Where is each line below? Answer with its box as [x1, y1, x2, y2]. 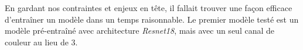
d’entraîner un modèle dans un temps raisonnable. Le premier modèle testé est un [5, 13, 299, 25]
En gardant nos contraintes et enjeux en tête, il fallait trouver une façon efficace [5, 2, 292, 13]
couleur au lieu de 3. [5, 35, 78, 48]
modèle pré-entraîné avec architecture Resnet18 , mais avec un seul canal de [5, 24, 274, 37]
